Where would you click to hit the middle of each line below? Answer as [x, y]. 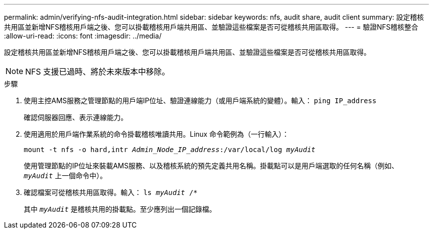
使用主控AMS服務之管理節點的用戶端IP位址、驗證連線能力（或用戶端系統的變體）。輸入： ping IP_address [200, 100]
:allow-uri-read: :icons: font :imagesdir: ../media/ [83, 36]
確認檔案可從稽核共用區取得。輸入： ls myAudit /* [111, 192]
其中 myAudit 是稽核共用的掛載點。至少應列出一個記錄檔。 [120, 209]
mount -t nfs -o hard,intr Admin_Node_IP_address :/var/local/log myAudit [170, 150]
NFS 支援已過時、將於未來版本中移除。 [98, 72]
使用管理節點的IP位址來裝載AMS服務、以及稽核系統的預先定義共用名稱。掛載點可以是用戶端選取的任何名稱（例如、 [211, 166]
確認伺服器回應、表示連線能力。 [76, 117]
